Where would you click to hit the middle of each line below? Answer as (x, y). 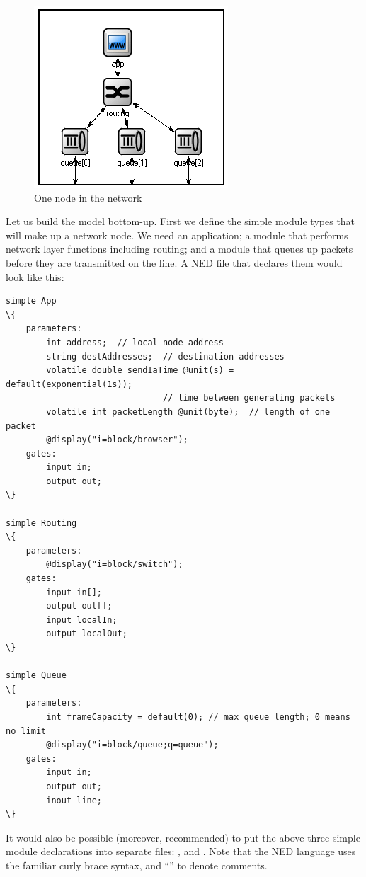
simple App (31, 301)
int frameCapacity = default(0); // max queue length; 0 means (198, 717)
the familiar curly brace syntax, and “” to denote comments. (137, 865)
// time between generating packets (249, 398)
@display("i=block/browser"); (117, 440)
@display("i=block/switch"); (115, 564)
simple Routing (41, 523)
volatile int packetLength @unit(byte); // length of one (188, 412)
